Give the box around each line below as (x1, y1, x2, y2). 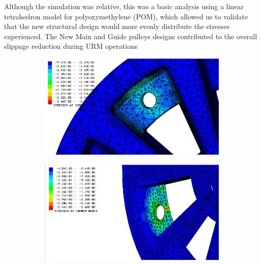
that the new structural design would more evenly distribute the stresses (4, 21, 230, 32)
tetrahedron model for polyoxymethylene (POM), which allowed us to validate (4, 11, 248, 21)
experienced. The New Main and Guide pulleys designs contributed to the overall (4, 31, 257, 41)
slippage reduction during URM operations (4, 41, 138, 51)
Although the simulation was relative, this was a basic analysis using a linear (4, 1, 244, 11)
